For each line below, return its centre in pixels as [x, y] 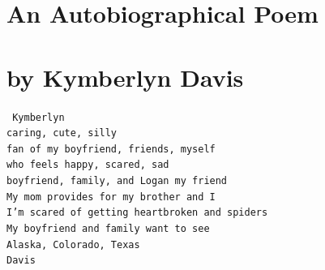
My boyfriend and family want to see [108, 229]
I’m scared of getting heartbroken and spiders [137, 213]
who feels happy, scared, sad [88, 165]
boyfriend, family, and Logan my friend [117, 181]
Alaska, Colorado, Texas [73, 244]
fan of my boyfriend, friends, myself [111, 149]
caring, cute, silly [62, 133]
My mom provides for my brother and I [111, 197]
